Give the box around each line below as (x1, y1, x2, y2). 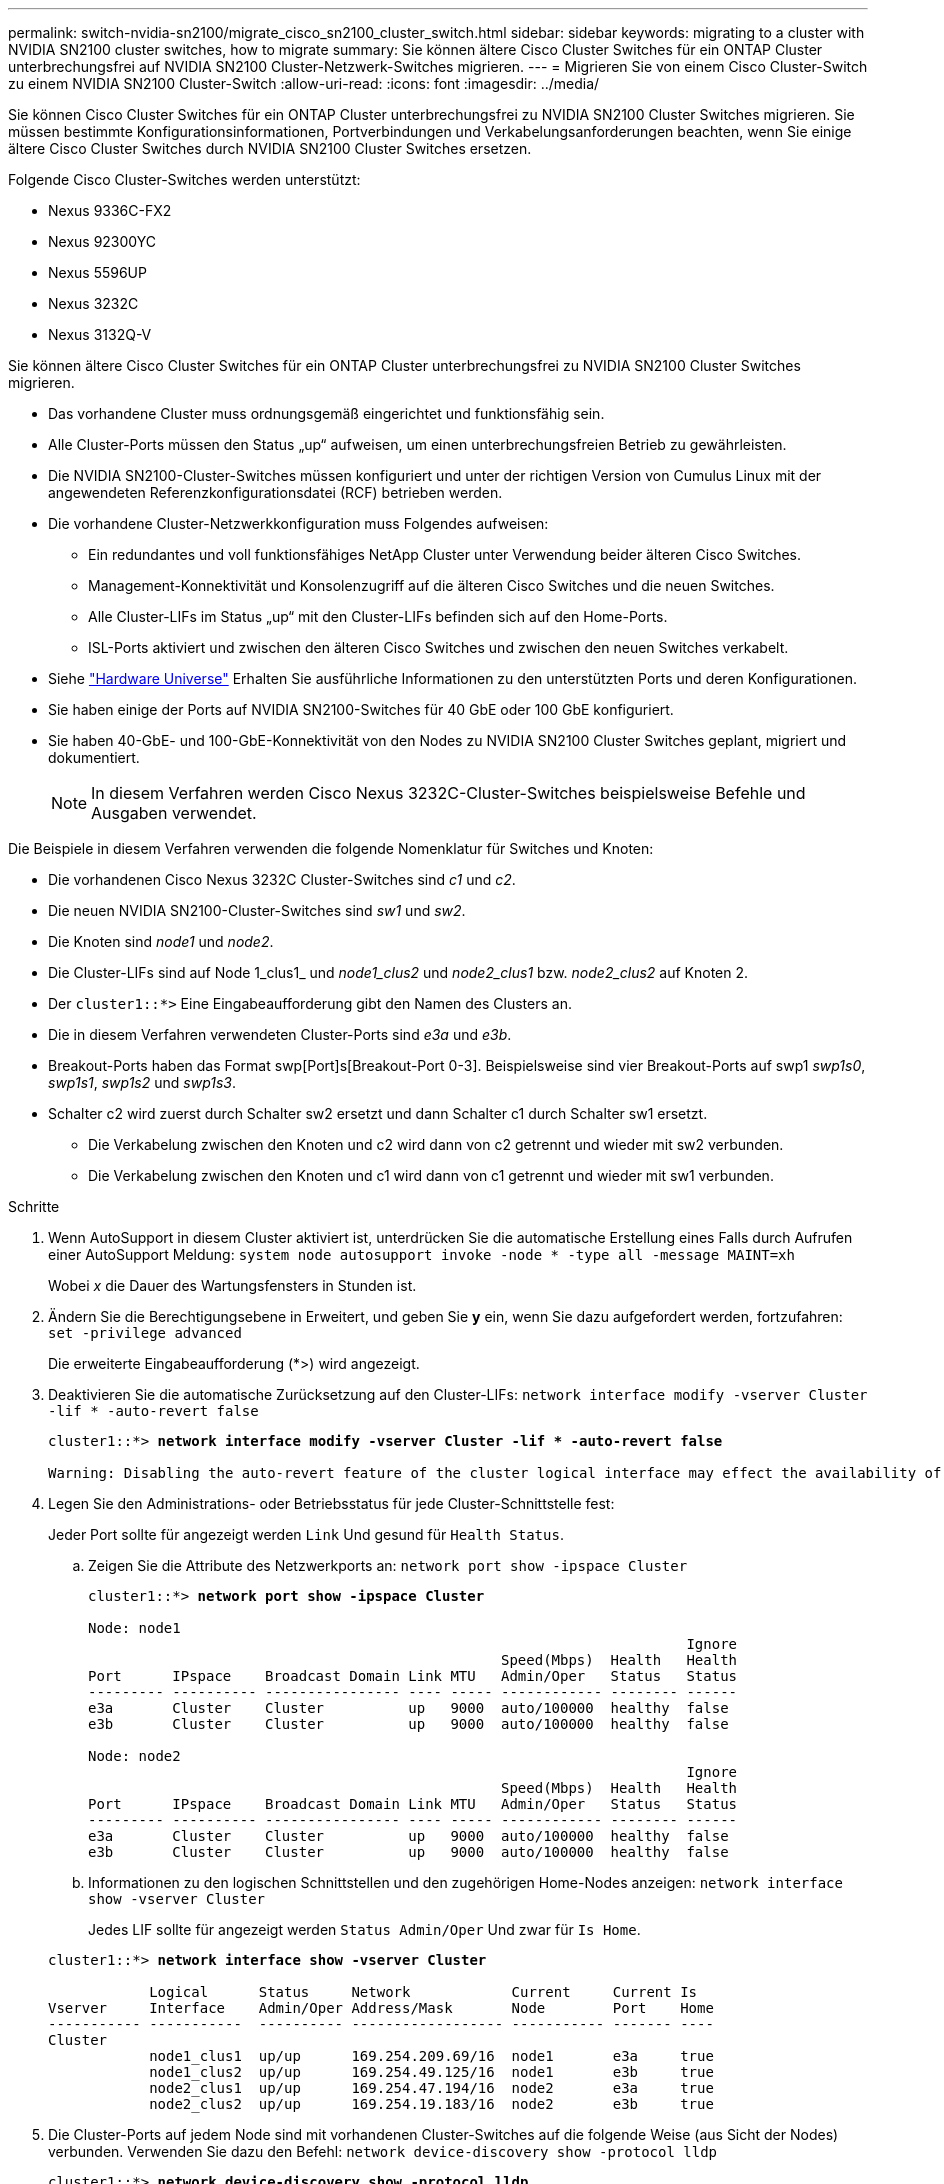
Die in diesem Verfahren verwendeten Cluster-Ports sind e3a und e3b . (48, 1026, 512, 1043)
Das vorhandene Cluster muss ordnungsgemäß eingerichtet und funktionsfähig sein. (48, 405, 605, 422)
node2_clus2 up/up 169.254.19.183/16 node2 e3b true (149, 2096, 714, 2112)
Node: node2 (88, 1748, 181, 1764)
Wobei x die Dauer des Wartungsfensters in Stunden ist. (48, 1277, 417, 1294)
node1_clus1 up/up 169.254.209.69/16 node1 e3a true (149, 2048, 714, 2064)
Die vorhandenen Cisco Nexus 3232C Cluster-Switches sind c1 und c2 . (48, 871, 516, 888)
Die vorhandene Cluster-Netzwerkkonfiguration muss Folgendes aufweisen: (48, 515, 549, 532)
